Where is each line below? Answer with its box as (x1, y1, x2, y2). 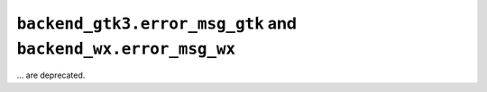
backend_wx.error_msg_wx (16, 38, 236, 58)
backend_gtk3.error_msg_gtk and (16, 13, 298, 33)
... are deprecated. (16, 70, 86, 80)
